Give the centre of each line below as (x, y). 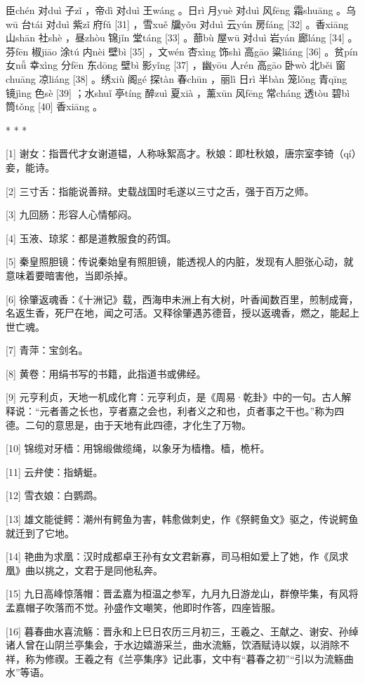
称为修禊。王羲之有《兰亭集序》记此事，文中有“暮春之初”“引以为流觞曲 (189, 658)
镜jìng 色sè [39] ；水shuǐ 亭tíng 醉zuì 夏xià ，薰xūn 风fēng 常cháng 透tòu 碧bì (178, 92)
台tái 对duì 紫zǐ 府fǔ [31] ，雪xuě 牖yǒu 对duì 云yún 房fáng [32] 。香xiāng (185, 24)
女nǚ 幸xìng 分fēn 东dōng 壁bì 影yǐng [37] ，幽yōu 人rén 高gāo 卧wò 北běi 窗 (176, 65)
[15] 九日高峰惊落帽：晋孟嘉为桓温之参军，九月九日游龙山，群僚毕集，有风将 (182, 594)
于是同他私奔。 (128, 570)
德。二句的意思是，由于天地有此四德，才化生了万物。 (128, 424)
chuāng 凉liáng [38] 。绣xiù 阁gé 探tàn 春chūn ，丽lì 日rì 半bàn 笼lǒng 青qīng (177, 78)
